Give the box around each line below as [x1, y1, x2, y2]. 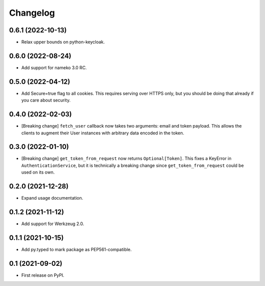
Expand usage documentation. [21, 195, 83, 201]
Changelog [9, 7, 55, 18]
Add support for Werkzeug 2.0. [21, 221, 84, 227]
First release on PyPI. [21, 272, 65, 278]
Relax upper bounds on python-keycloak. [21, 39, 105, 45]
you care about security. [21, 97, 71, 103]
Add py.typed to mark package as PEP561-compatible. [21, 246, 132, 252]
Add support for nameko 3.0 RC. [21, 64, 87, 71]
